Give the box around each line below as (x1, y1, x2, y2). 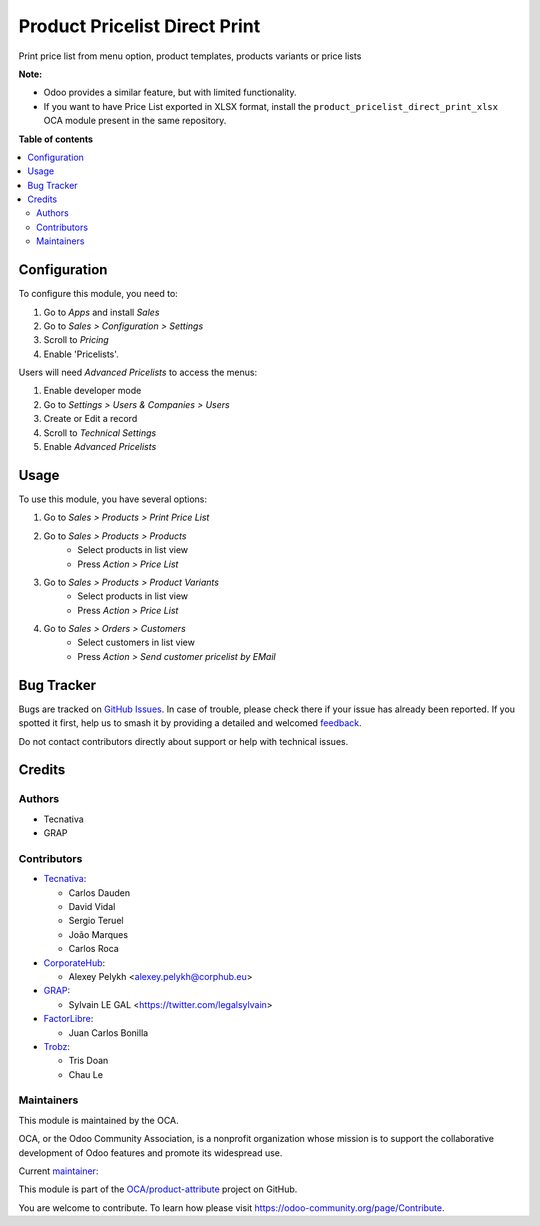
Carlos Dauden (68, 886, 130, 899)
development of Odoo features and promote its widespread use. (18, 1146, 283, 1159)
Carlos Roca (68, 943, 119, 955)
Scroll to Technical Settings (43, 426, 157, 439)
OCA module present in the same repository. (43, 115, 227, 127)
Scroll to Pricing (43, 334, 109, 346)
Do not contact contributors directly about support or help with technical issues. (18, 735, 349, 747)
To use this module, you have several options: (18, 493, 208, 505)
